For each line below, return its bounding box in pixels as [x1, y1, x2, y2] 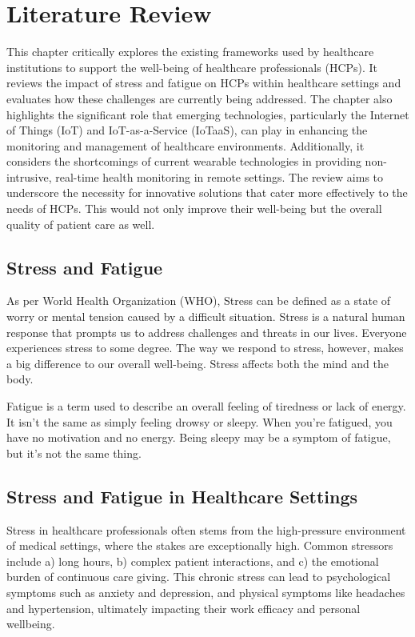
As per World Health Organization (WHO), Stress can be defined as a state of [6, 292, 391, 309]
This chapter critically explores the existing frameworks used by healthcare [6, 43, 374, 60]
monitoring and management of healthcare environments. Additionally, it [6, 137, 365, 154]
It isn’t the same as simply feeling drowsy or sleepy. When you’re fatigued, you [6, 413, 393, 430]
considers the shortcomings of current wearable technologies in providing [6, 153, 361, 170]
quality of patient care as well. [6, 215, 155, 232]
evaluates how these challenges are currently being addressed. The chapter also [6, 90, 393, 106]
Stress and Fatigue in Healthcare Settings [6, 483, 358, 508]
